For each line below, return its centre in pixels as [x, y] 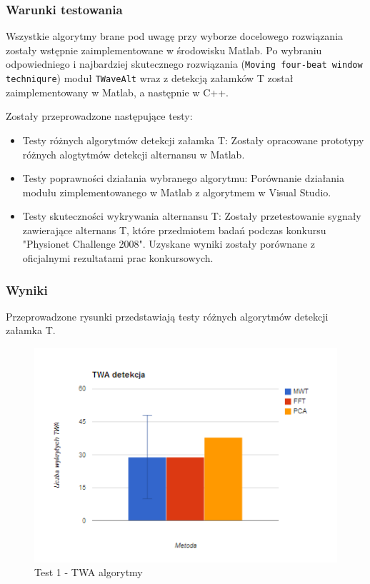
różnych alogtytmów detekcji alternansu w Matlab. [134, 154]
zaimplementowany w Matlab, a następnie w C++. [117, 92]
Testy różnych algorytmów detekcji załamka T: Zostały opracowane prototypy [193, 140]
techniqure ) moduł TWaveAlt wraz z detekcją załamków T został [150, 78]
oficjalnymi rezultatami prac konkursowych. [118, 258]
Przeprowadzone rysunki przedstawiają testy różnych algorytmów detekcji [167, 316]
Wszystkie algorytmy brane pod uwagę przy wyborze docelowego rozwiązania [175, 36]
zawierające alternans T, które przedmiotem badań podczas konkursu [174, 230]
